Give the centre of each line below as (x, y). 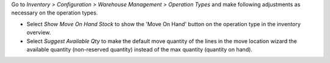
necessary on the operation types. (54, 13)
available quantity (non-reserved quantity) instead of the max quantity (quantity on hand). (140, 49)
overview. (39, 33)
